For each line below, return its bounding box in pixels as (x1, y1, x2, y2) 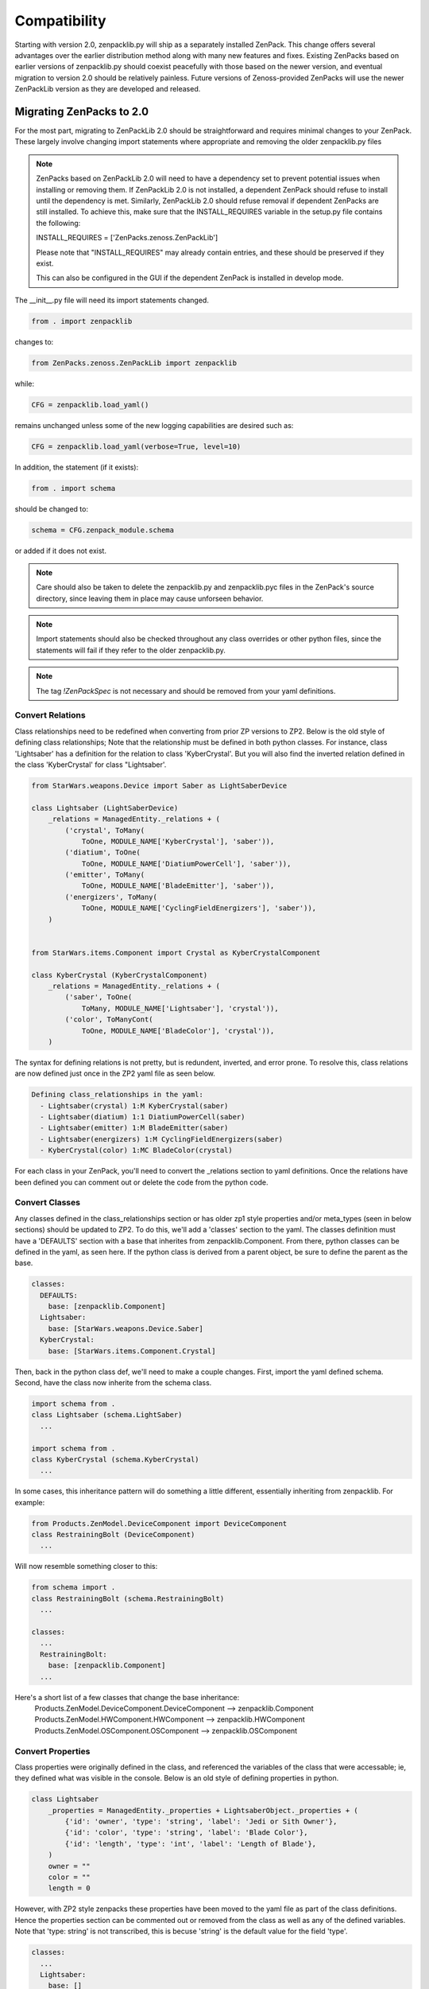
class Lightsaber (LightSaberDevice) (31, 804, 179, 812)
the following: (36, 218, 81, 228)
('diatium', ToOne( (64, 848, 141, 857)
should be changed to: (14, 504, 89, 513)
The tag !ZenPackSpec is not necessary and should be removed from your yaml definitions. (36, 686, 336, 695)
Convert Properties (14, 1746, 91, 1757)
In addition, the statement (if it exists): (14, 462, 139, 472)
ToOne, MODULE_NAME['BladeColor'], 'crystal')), (81, 1026, 275, 1035)
